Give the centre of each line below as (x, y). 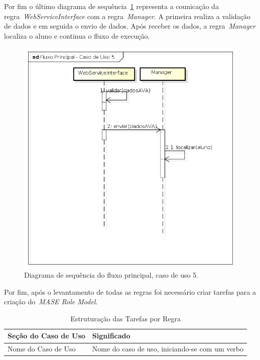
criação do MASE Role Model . (51, 302)
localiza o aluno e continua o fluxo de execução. (77, 35)
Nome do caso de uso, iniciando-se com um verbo (168, 349)
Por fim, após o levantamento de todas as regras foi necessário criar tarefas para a (130, 291)
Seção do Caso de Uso (46, 336)
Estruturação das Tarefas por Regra (125, 318)
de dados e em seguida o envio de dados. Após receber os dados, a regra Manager (130, 26)
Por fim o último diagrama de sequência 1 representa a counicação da (111, 6)
